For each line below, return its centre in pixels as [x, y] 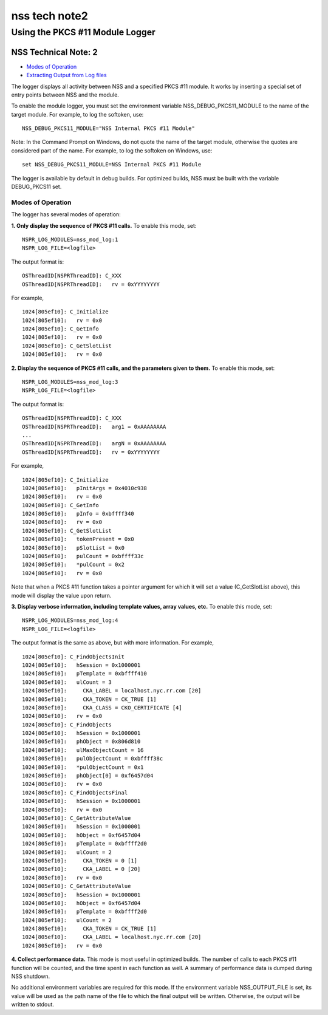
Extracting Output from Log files [67, 75]
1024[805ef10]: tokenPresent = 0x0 [78, 539]
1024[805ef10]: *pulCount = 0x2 [73, 565]
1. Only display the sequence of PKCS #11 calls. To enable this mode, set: [104, 225]
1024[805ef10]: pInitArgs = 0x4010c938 [84, 488]
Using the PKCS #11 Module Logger [84, 32]
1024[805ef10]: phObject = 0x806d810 [81, 742]
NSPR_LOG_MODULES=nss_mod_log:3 [70, 382]
